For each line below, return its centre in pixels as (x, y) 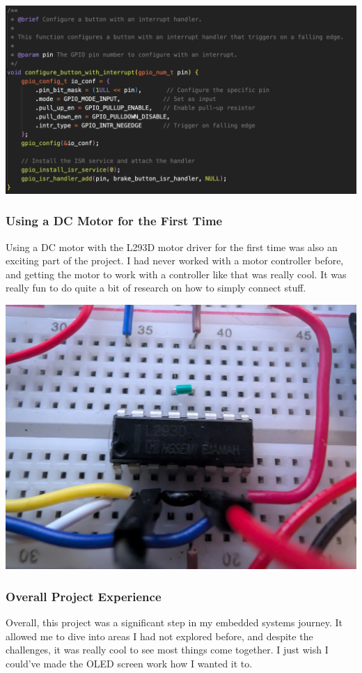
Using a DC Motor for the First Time (114, 221)
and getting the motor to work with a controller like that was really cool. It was (176, 274)
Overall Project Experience (84, 596)
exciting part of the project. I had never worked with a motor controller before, (175, 260)
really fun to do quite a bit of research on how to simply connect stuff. (156, 288)
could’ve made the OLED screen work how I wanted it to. (129, 663)
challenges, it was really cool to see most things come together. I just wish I (167, 650)
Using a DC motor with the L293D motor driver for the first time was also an (172, 247)
